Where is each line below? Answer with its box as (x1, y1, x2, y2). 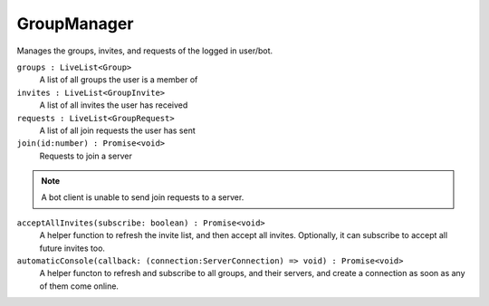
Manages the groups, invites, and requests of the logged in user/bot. (16, 45, 273, 56)
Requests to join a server (39, 150, 133, 161)
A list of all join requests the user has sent (39, 125, 197, 136)
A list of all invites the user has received (39, 100, 188, 110)
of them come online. (39, 281, 120, 292)
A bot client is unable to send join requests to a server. (41, 192, 244, 203)
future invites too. (39, 243, 106, 253)
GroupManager (16, 14, 134, 33)
